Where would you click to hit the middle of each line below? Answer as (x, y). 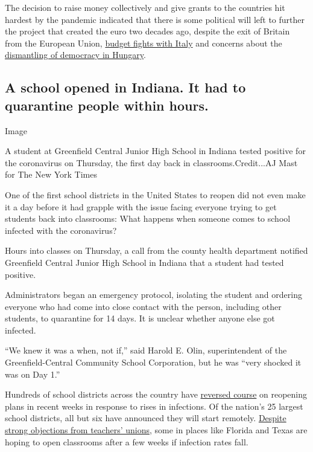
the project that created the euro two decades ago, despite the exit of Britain (147, 31)
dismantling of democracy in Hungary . (75, 55)
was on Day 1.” (33, 374)
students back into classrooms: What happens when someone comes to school (148, 218)
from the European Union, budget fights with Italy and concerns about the (144, 43)
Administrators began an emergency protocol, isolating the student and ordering (153, 295)
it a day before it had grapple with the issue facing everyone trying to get (141, 206)
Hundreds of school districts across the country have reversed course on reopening (156, 394)
